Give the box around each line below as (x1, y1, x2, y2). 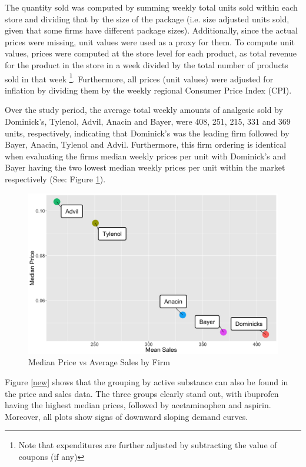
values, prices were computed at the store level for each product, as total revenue (5, 47, 297, 59)
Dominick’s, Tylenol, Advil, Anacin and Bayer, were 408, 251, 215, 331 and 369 (5, 115, 291, 127)
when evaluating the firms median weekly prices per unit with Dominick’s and (5, 149, 287, 162)
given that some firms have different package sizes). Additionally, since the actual (5, 24, 298, 36)
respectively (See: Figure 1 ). (5, 172, 106, 185)
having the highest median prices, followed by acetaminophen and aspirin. (5, 399, 271, 411)
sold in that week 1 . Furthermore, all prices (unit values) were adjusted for (5, 71, 274, 85)
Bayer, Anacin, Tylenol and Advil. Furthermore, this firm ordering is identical (5, 138, 287, 151)
